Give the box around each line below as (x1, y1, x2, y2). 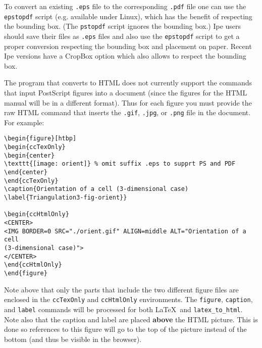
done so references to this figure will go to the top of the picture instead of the (4, 324, 247, 334)
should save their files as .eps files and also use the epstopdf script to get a (4, 30, 240, 41)
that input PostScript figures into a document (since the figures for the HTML (4, 87, 247, 97)
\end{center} (4, 169, 47, 176)
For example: (4, 117, 44, 127)
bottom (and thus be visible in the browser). (4, 333, 142, 344)
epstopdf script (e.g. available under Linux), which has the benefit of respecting (4, 11, 252, 21)
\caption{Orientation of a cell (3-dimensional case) (4, 185, 189, 193)
